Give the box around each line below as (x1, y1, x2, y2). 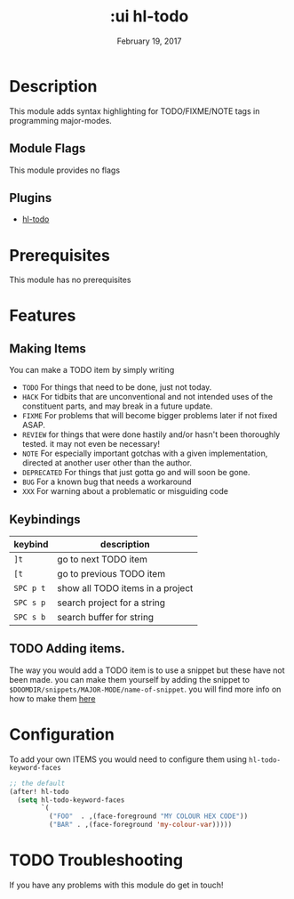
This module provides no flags (9, 165, 121, 175)
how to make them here (9, 692, 96, 704)
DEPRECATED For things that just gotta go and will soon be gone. (21, 467, 250, 478)
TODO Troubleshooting (9, 850, 184, 871)
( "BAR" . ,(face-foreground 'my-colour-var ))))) (48, 821, 233, 830)
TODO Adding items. (9, 641, 126, 656)
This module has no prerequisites (9, 274, 131, 286)
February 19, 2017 (116, 36, 182, 46)
